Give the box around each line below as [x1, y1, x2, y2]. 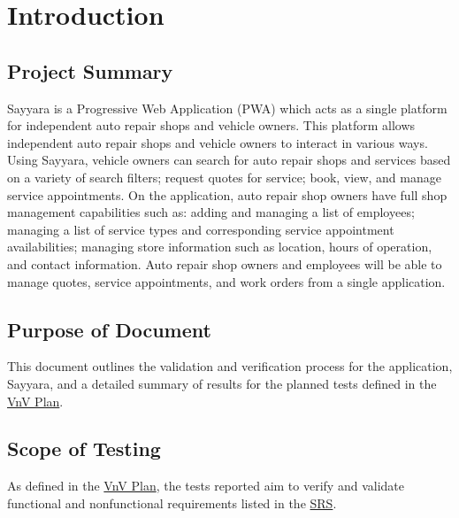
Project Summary [7, 57, 173, 84]
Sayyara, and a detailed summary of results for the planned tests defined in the [7, 374, 437, 392]
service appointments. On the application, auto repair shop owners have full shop [7, 185, 448, 204]
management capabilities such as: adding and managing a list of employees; [7, 203, 415, 221]
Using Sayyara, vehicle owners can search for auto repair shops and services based [7, 151, 451, 169]
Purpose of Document [7, 315, 211, 343]
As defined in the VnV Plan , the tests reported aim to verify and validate [7, 476, 404, 495]
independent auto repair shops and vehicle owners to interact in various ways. [7, 133, 428, 151]
